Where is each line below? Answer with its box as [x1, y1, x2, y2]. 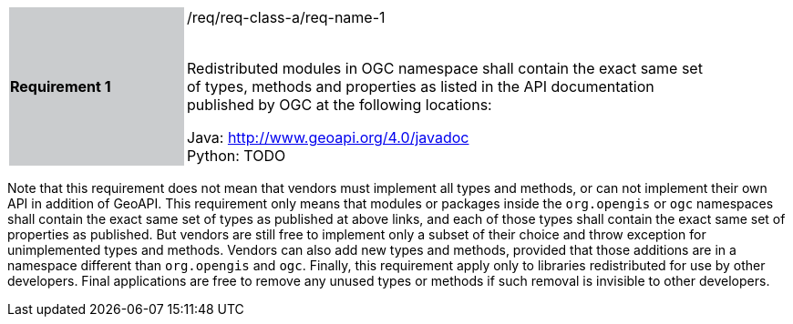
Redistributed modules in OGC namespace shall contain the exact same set [187, 59, 703, 77]
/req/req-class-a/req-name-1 [187, 8, 386, 26]
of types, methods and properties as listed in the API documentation [187, 77, 654, 96]
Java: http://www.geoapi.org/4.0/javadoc [187, 128, 469, 147]
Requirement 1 [10, 77, 111, 96]
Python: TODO [187, 147, 286, 165]
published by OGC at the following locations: [187, 96, 492, 114]
